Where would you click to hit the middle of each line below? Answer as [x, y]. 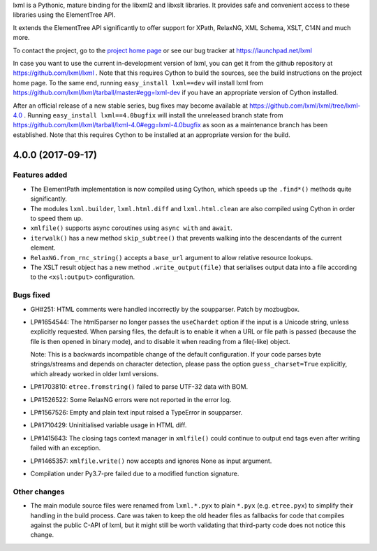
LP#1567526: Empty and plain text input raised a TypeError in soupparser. [136, 413]
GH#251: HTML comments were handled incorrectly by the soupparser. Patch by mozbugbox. [165, 309]
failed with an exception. [66, 448]
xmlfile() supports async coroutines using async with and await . [132, 228]
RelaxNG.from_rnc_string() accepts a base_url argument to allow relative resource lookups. [172, 257]
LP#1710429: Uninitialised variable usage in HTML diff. [109, 425]
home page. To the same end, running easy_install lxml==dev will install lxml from [138, 83]
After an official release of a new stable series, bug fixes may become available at [130, 106]
